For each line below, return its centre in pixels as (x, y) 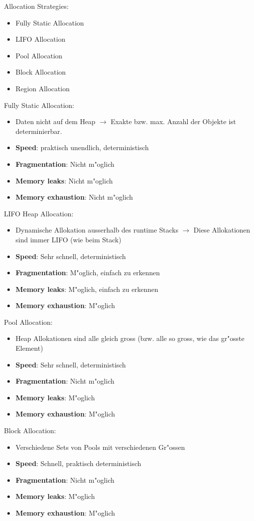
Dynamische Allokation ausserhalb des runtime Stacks (97, 230)
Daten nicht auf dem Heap (56, 121)
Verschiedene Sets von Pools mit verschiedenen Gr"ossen (100, 447)
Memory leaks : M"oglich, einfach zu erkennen (87, 289)
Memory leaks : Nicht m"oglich (64, 180)
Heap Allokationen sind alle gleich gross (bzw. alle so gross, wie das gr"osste (130, 338)
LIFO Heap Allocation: (39, 213)
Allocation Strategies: (36, 6)
